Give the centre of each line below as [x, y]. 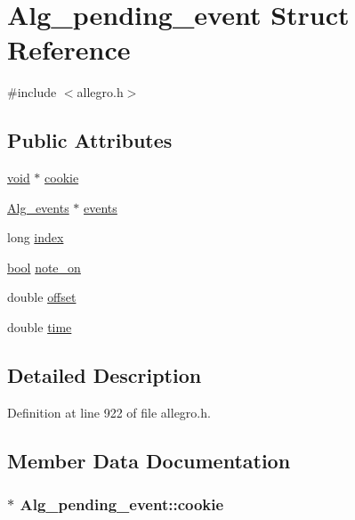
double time [40, 327]
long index [36, 237]
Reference [69, 49]
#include [32, 92]
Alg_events [38, 207]
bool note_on [44, 267]
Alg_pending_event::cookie [122, 504]
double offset [42, 297]
